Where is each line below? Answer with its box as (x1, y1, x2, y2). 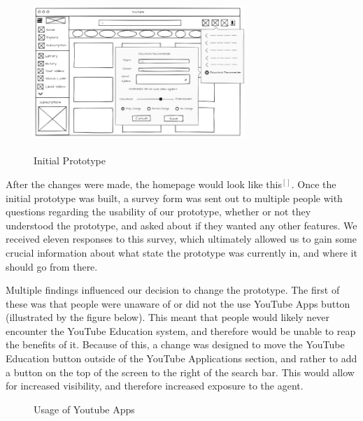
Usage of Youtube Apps (34, 401, 135, 416)
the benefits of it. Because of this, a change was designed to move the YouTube (6, 337, 345, 352)
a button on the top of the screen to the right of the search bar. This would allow (6, 364, 355, 379)
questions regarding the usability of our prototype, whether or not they (6, 204, 311, 219)
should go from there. (6, 259, 98, 273)
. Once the (291, 176, 336, 191)
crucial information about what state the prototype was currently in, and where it (6, 245, 357, 259)
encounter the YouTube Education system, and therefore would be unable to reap (6, 323, 356, 338)
